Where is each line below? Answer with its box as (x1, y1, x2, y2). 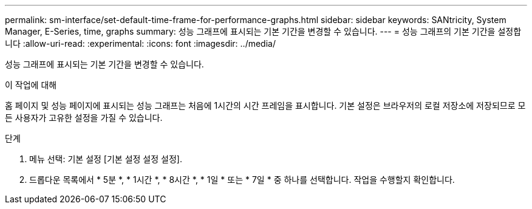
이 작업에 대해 (5, 80, 57, 90)
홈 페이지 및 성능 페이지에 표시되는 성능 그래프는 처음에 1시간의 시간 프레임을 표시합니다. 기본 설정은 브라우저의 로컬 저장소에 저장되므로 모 (5, 100, 526, 111)
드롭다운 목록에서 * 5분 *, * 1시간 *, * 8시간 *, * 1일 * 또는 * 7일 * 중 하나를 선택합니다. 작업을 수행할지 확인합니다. (29, 174, 455, 185)
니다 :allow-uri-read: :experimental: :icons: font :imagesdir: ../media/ (5, 38, 276, 49)
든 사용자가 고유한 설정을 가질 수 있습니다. (5, 112, 163, 123)
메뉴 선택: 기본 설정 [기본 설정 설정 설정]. (29, 154, 182, 164)
